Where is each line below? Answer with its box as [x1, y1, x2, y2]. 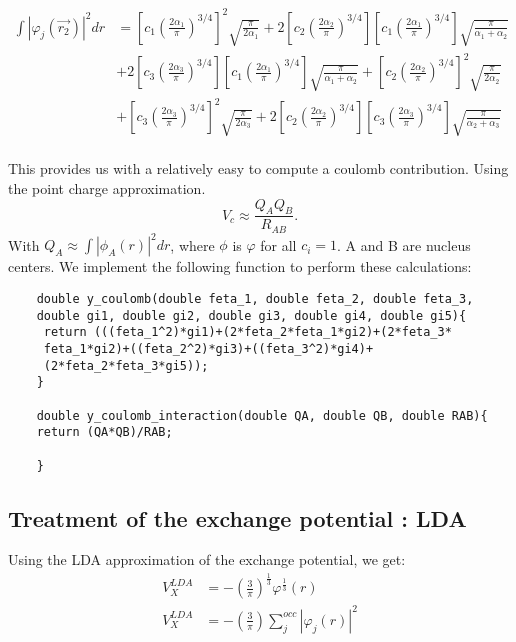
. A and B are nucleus [337, 234, 471, 255]
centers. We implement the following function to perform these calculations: [8, 256, 472, 277]
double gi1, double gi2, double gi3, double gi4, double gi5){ [36, 308, 467, 323]
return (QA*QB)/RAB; [36, 425, 173, 440]
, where [170, 234, 215, 255]
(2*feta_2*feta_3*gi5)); [43, 358, 209, 373]
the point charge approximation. [8, 177, 206, 198]
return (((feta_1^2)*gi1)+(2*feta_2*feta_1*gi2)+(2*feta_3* [43, 325, 452, 340]
